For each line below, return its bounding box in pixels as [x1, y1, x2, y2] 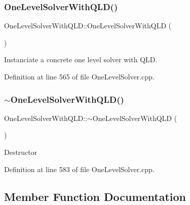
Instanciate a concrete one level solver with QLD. [4, 54, 158, 65]
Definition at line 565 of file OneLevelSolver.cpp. [4, 71, 155, 81]
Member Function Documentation [4, 188, 186, 204]
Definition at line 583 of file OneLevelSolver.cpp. [4, 163, 155, 174]
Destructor [4, 147, 37, 157]
